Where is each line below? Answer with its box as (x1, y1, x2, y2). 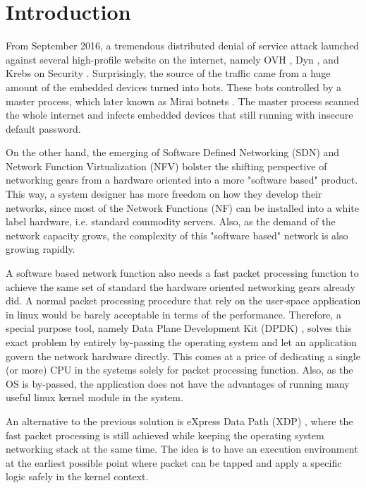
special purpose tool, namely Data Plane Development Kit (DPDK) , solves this (6, 321, 352, 335)
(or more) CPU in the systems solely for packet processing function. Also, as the (6, 362, 353, 377)
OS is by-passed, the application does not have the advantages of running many (6, 376, 350, 391)
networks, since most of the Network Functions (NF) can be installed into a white (6, 200, 359, 215)
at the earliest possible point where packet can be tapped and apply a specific (6, 455, 342, 470)
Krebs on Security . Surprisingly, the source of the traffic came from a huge (6, 66, 331, 81)
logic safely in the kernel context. (6, 469, 149, 484)
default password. (6, 121, 81, 136)
